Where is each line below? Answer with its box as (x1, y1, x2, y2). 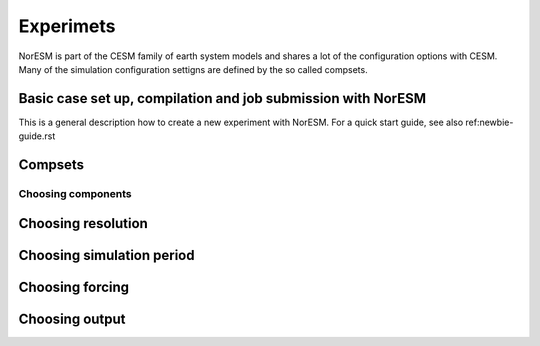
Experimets (18, 15, 116, 37)
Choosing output (18, 310, 126, 327)
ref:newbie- (465, 116, 514, 128)
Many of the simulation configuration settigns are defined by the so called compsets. (18, 63, 369, 75)
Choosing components (18, 187, 132, 201)
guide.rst (18, 130, 56, 142)
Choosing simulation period (18, 246, 195, 264)
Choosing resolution (18, 215, 149, 232)
